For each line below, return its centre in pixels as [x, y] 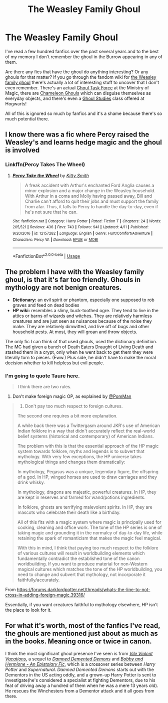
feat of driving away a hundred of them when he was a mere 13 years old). [82, 685]
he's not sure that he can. [51, 212]
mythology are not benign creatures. [63, 288]
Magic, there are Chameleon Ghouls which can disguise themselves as [78, 93]
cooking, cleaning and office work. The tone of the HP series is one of [89, 527]
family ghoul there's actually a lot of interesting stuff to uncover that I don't [82, 82]
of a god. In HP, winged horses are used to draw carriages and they [87, 477]
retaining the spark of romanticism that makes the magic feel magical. [89, 538]
